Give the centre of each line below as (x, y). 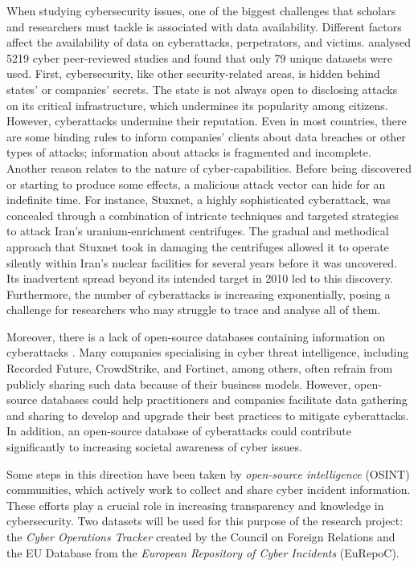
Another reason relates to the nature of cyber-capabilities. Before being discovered (209, 167)
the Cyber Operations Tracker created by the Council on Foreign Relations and (201, 536)
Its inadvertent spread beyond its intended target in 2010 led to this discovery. (200, 278)
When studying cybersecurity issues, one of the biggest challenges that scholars (201, 10)
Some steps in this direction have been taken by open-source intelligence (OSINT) (208, 473)
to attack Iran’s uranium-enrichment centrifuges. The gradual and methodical (198, 231)
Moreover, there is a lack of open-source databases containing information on (196, 336)
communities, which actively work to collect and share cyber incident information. (209, 489)
